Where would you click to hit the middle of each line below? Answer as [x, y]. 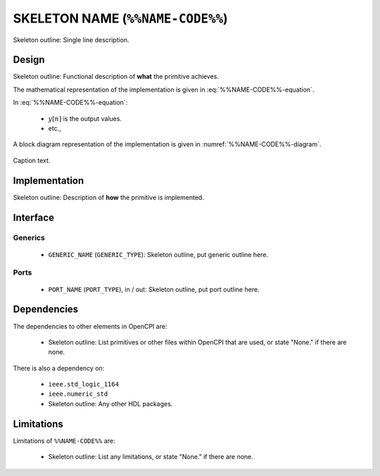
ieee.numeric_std [78, 394]
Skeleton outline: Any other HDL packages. [110, 403]
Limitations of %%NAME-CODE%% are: [64, 441]
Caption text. [32, 160]
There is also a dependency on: [59, 368]
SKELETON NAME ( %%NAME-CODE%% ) [120, 18]
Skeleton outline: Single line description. [71, 39]
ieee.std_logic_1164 [84, 384]
